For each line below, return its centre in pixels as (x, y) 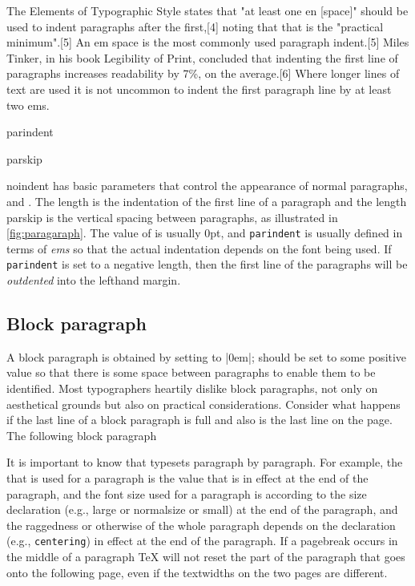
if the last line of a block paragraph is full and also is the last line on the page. (199, 420)
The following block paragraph (82, 435)
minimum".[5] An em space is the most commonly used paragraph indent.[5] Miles (208, 42)
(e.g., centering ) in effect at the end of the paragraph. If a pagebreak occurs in (202, 541)
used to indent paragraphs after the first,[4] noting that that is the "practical (195, 26)
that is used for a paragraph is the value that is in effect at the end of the (187, 477)
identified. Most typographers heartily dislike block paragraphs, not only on (192, 388)
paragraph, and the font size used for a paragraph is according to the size (187, 493)
